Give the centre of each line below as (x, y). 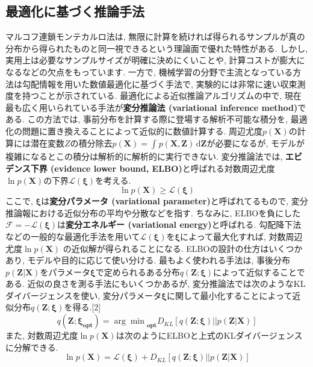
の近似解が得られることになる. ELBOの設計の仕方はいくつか (183, 248)
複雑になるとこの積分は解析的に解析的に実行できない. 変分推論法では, (144, 156)
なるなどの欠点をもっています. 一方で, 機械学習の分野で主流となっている (149, 71)
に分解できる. (32, 347)
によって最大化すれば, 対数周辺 (241, 236)
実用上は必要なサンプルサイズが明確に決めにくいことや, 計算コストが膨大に (155, 60)
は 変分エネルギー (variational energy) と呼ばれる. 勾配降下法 (179, 224)
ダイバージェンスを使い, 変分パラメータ (84, 295)
